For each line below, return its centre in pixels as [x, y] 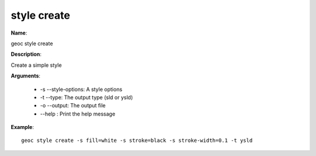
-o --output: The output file [73, 106]
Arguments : [26, 76]
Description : [26, 54]
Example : [23, 127]
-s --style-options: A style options [81, 89]
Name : [19, 33]
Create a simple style [36, 65]
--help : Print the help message [78, 114]
